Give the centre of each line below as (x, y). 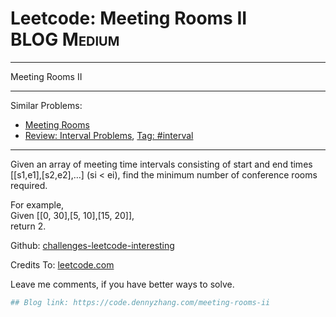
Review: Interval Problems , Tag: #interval (109, 135)
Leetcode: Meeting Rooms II (129, 18)
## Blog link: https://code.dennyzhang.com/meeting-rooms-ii (140, 302)
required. (29, 185)
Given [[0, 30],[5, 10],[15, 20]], (72, 215)
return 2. (28, 226)
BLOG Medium (65, 39)
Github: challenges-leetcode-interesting (92, 245)
